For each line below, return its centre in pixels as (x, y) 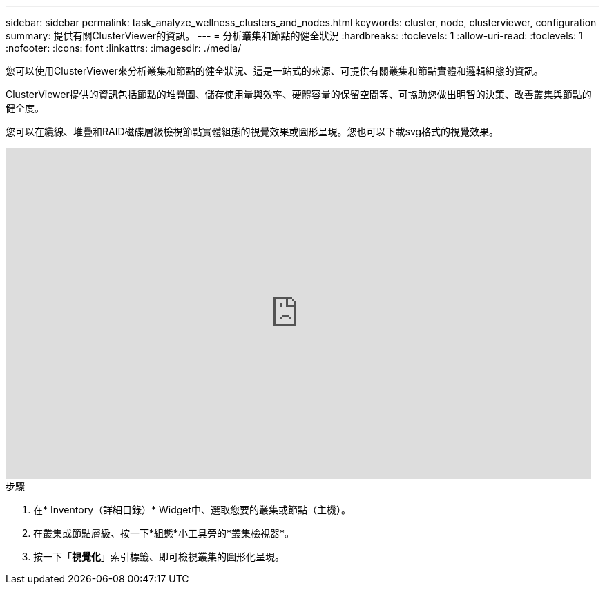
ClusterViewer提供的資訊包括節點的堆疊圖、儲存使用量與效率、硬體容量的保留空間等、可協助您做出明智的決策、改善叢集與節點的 (299, 94)
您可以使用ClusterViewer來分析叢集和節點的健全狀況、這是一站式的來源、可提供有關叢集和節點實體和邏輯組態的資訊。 (275, 71)
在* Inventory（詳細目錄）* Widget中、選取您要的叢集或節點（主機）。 (192, 510)
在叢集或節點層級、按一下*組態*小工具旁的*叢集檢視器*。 (164, 533)
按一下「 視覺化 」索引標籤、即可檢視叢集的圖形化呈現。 (159, 557)
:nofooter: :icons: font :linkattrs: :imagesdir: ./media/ (124, 48)
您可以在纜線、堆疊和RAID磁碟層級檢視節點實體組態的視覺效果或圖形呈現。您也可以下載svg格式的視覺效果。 (252, 131)
